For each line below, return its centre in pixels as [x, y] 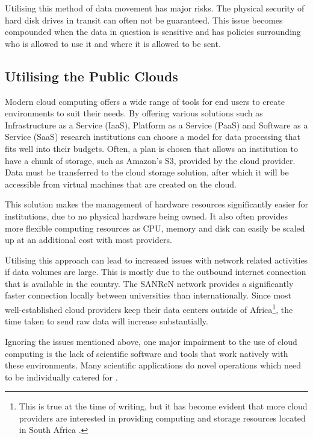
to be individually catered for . [61, 377]
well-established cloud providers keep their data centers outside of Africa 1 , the [149, 308]
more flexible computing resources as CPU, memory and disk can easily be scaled [155, 228]
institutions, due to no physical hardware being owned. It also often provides [146, 216]
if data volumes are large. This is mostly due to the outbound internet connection [156, 272]
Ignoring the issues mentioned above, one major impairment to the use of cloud [151, 341]
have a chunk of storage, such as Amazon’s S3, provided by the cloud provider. [150, 160]
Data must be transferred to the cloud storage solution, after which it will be [147, 172]
